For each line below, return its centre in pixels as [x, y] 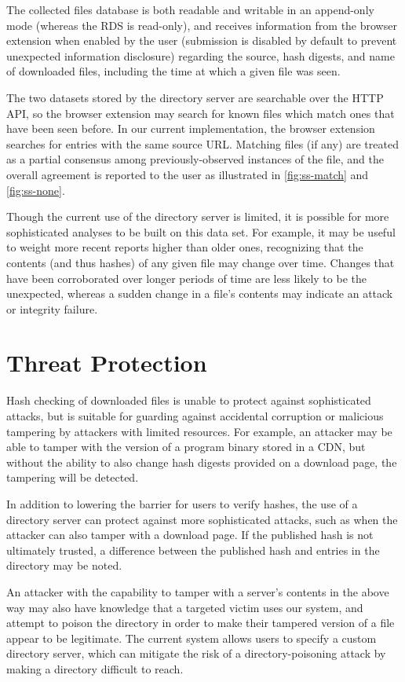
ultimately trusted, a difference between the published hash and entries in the [193, 550]
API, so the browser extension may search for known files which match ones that [201, 113]
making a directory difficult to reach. [95, 668]
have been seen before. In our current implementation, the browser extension [191, 128]
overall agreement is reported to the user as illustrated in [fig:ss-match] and [188, 174]
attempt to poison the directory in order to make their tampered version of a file [201, 623]
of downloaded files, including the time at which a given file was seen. [173, 71]
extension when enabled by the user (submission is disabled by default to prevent [202, 40]
